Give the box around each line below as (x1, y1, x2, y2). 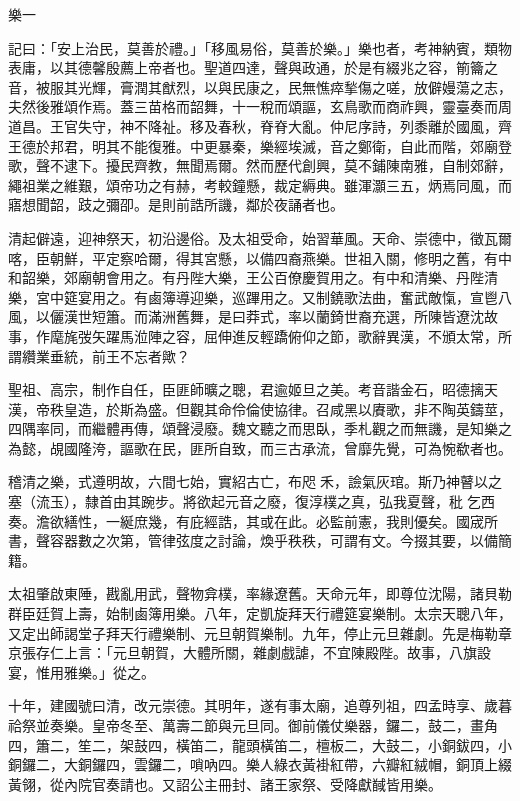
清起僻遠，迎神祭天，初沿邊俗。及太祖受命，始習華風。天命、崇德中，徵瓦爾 (8, 227, 512, 248)
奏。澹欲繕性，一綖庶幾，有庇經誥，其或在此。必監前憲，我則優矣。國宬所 (8, 510, 498, 531)
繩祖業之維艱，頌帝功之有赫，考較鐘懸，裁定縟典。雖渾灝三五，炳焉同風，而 (8, 174, 512, 195)
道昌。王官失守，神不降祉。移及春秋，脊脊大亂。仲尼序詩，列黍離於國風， (8, 115, 498, 136)
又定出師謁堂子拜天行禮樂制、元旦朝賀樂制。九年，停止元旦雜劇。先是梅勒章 (8, 622, 512, 643)
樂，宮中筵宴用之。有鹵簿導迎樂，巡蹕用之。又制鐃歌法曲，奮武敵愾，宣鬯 (8, 286, 498, 307)
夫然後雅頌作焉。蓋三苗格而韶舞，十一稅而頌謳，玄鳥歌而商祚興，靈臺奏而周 (8, 96, 512, 117)
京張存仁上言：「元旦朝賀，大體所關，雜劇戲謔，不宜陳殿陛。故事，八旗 (8, 642, 477, 663)
